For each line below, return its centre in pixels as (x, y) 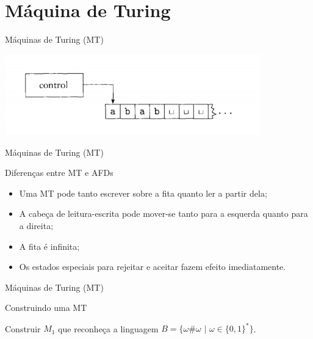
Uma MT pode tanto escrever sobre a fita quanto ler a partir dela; (143, 193)
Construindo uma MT (46, 308)
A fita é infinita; (49, 246)
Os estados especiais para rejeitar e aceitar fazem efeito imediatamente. (153, 267)
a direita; (36, 225)
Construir (23, 328)
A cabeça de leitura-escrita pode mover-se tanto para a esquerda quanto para (164, 213)
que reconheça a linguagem (108, 328)
